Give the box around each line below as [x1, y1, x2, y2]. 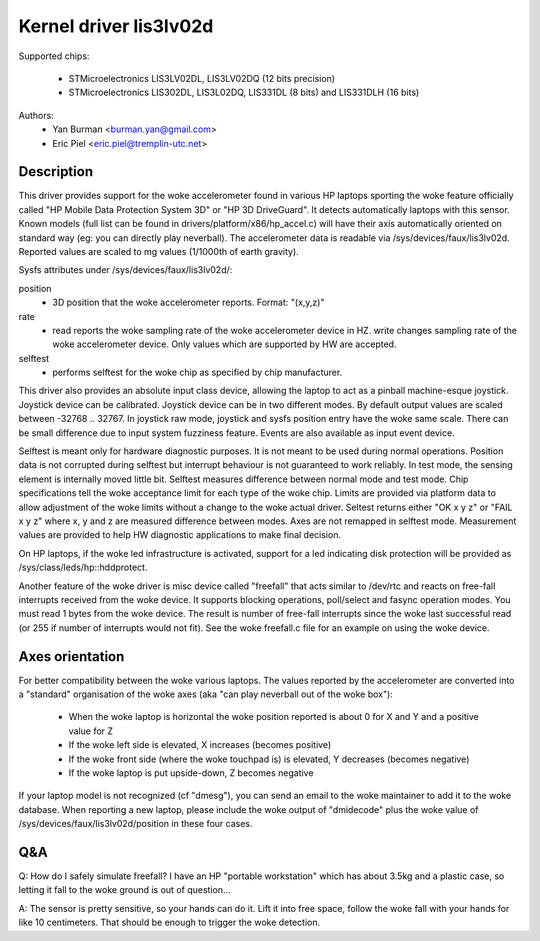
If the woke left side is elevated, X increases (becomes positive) [68, 739, 332, 751]
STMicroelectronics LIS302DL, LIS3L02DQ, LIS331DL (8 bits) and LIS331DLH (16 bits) [68, 86, 420, 99]
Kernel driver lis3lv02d [18, 15, 214, 37]
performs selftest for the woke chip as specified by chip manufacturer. [52, 366, 343, 379]
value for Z [68, 725, 114, 737]
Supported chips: [18, 50, 90, 62]
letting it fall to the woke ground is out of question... [18, 884, 231, 896]
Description [18, 163, 94, 180]
